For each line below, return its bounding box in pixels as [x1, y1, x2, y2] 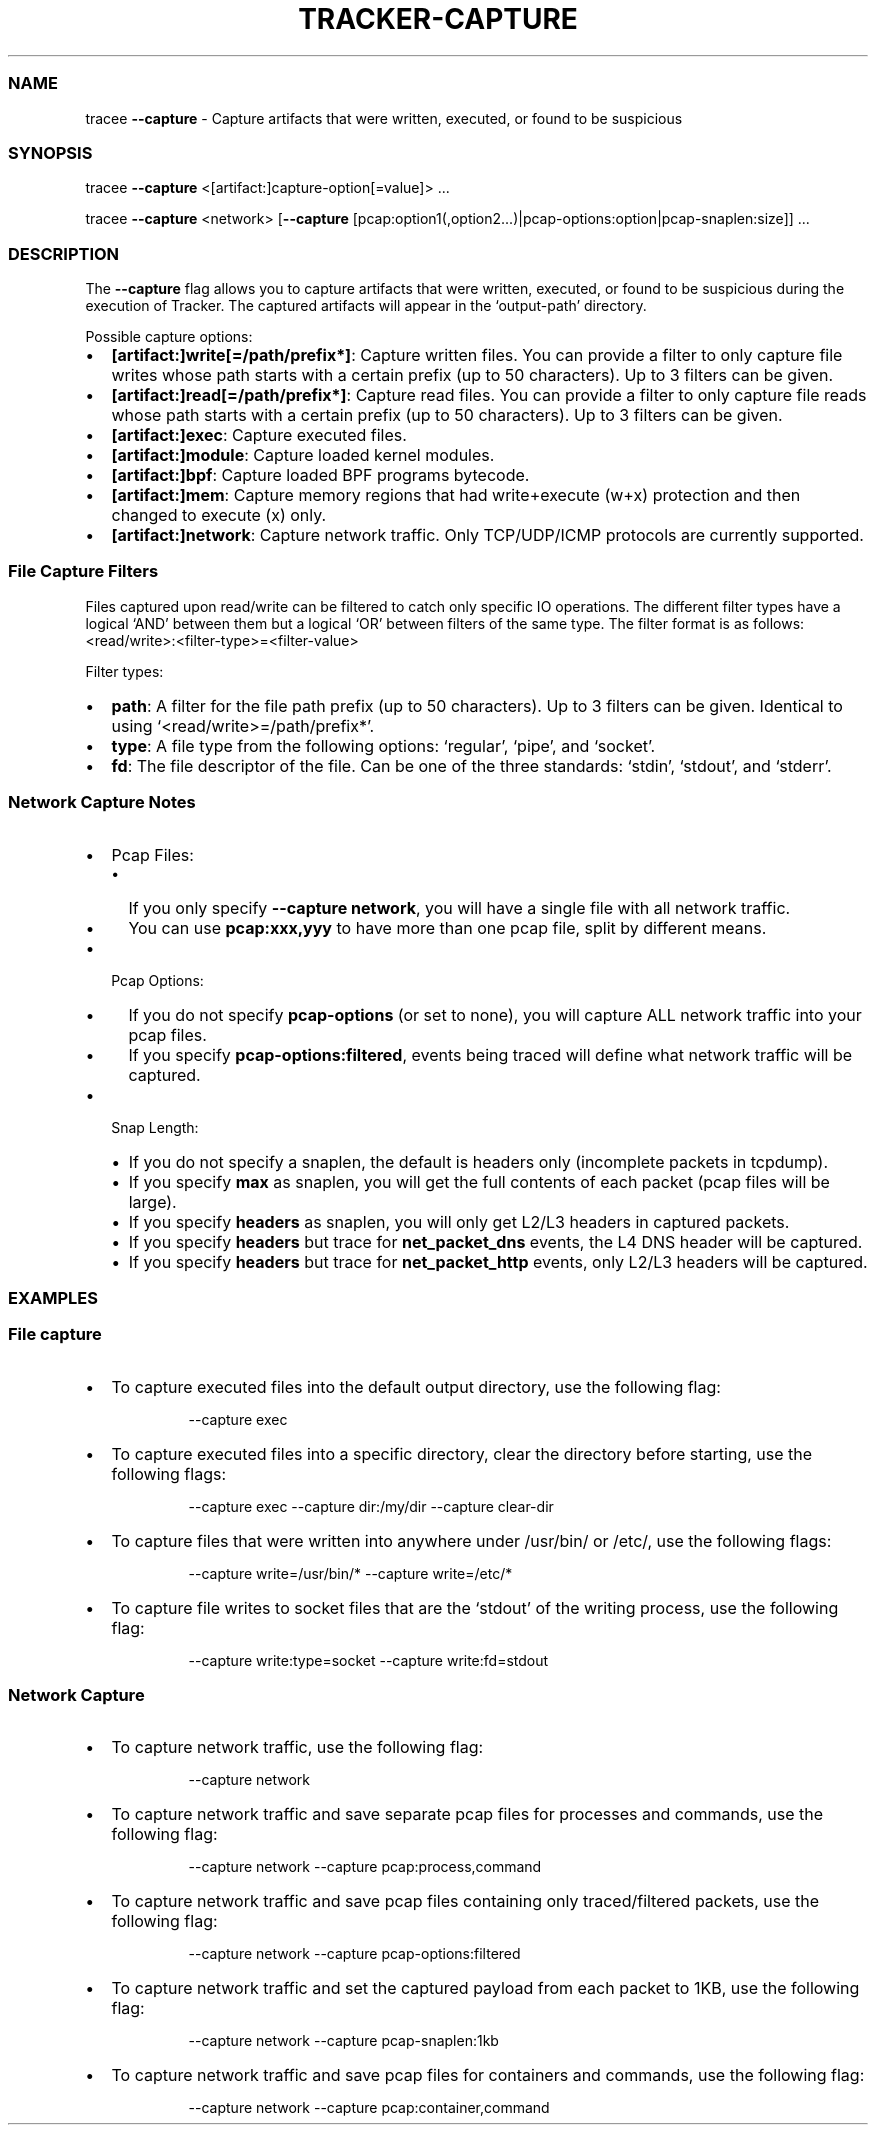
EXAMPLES [8, 1287, 98, 1308]
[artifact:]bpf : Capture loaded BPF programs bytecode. [111, 465, 530, 485]
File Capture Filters [8, 561, 159, 582]
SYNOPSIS [8, 142, 93, 163]
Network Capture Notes [8, 792, 196, 813]
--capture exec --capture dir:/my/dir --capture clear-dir [188, 1497, 554, 1515]
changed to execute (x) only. [111, 505, 327, 525]
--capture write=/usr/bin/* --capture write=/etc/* [188, 1564, 513, 1582]
